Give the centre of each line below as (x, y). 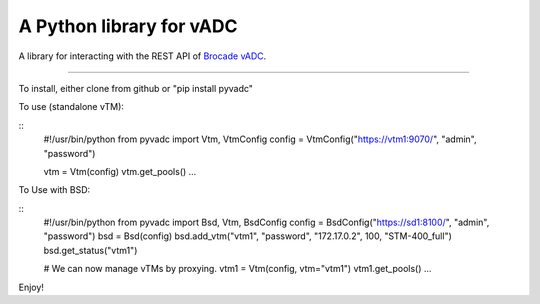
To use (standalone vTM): (71, 107)
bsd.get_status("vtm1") (90, 250)
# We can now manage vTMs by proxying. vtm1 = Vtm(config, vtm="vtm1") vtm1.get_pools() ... (237, 269)
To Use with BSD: (54, 190)
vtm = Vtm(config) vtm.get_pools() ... (120, 171)
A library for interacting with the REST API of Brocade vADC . (142, 56)
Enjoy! (31, 287)
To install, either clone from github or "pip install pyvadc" (136, 88)
